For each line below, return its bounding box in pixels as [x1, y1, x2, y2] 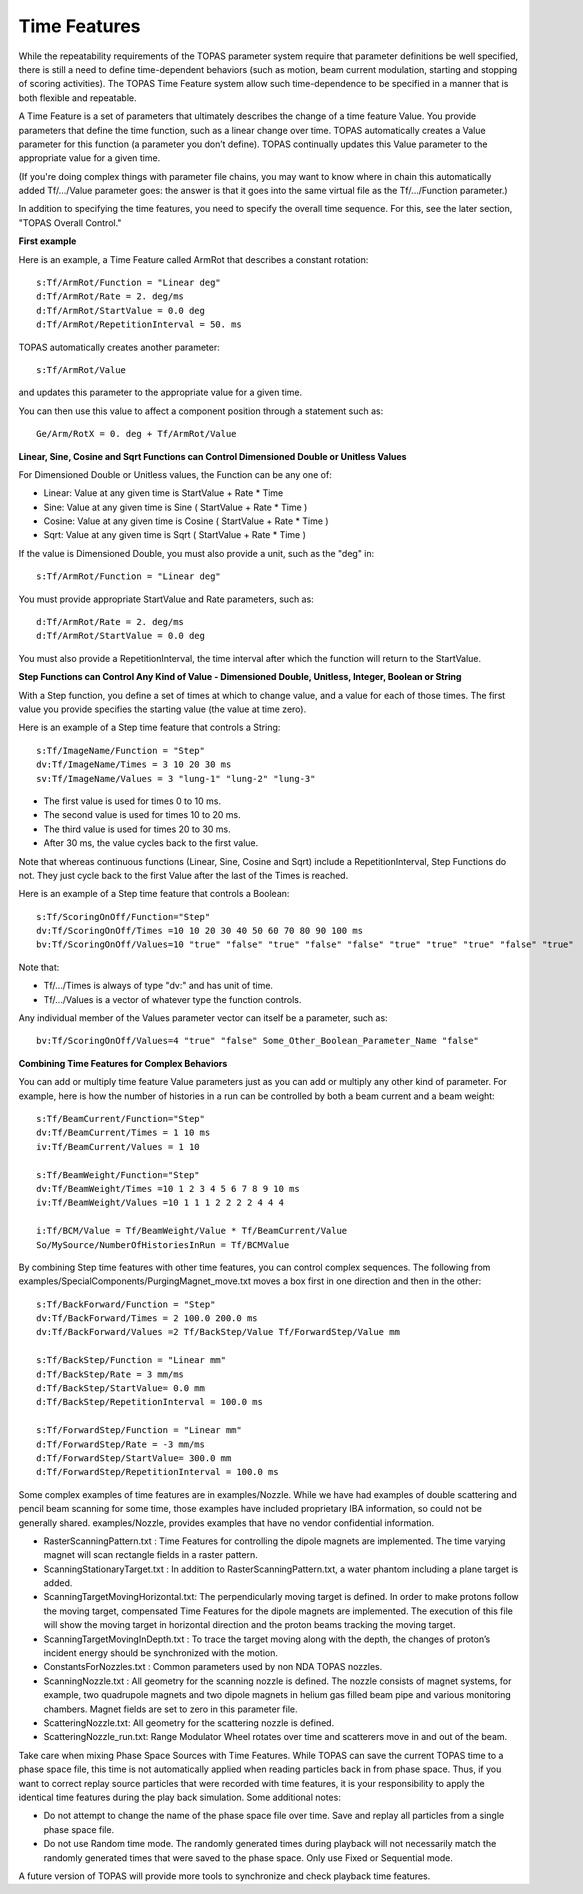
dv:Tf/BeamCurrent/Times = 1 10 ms [36, 1127, 211, 1139]
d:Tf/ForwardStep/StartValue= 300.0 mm [36, 1452, 232, 1464]
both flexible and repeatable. [18, 91, 137, 104]
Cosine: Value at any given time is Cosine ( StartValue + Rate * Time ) [43, 515, 329, 527]
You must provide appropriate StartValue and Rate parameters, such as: [18, 593, 314, 605]
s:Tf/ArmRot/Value [36, 364, 127, 375]
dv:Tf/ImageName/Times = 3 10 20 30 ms [36, 759, 232, 770]
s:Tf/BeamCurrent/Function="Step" [36, 1113, 205, 1124]
